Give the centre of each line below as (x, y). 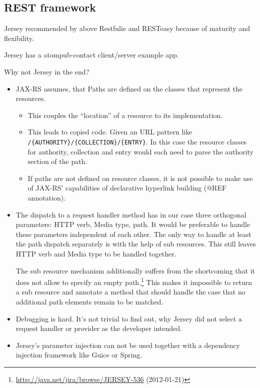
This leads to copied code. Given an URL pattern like (110, 132)
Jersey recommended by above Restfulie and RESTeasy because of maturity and (127, 28)
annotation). (47, 197)
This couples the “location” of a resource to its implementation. (125, 115)
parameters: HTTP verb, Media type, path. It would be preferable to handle (133, 224)
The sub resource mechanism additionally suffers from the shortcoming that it (135, 270)
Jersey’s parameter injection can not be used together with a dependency (128, 345)
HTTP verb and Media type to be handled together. (96, 253)
